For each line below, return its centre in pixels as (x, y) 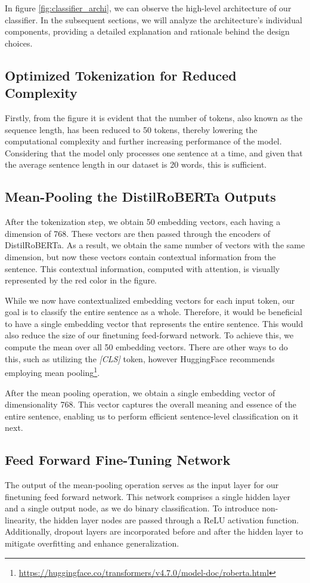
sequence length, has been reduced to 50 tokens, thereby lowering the (131, 129)
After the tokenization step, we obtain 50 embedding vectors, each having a (143, 222)
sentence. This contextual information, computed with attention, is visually (142, 268)
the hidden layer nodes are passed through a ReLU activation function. (169, 519)
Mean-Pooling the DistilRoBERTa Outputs (140, 197)
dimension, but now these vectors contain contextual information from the (140, 256)
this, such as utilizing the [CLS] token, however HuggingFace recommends (140, 358)
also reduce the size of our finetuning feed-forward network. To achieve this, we (149, 335)
